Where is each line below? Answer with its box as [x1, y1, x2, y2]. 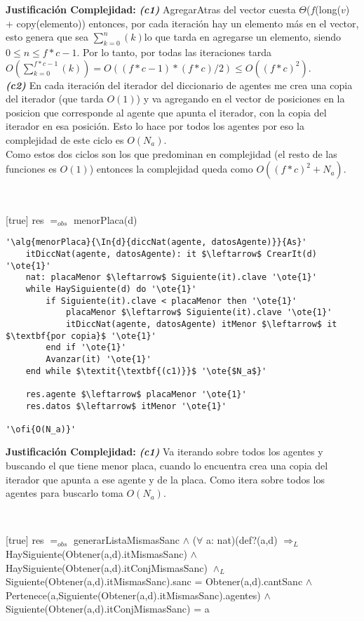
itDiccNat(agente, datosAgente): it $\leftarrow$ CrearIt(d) [25, 248, 317, 259]
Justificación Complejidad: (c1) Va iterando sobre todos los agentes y [6, 444, 323, 459]
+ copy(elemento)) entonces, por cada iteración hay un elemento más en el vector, [6, 15, 359, 30]
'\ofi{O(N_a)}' [6, 424, 76, 434]
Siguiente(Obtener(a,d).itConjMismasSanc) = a [6, 601, 210, 616]
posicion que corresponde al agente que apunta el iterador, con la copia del [6, 105, 327, 119]
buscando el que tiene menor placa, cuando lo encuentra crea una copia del [6, 458, 328, 473]
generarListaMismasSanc [73, 533, 180, 547]
